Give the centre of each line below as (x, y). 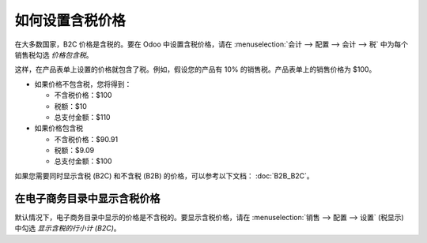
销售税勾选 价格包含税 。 (54, 54)
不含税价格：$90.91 (86, 139)
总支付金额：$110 (82, 117)
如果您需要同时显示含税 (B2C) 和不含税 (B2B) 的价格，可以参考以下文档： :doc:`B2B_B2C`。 (164, 176)
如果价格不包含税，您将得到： (83, 84)
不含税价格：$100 (83, 95)
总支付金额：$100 (83, 161)
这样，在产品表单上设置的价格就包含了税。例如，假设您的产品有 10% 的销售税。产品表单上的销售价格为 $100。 (195, 69)
